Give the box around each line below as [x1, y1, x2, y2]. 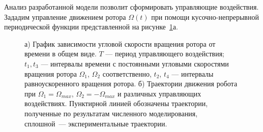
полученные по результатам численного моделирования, [24, 108, 198, 118]
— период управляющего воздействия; [105, 48, 224, 59]
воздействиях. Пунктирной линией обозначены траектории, [24, 98, 208, 109]
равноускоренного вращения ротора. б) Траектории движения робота [24, 78, 238, 89]
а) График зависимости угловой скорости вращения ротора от [24, 38, 216, 49]
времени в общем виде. [24, 48, 97, 59]
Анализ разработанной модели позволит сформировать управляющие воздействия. [4, 2, 259, 12]
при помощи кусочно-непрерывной [151, 11, 259, 22]
